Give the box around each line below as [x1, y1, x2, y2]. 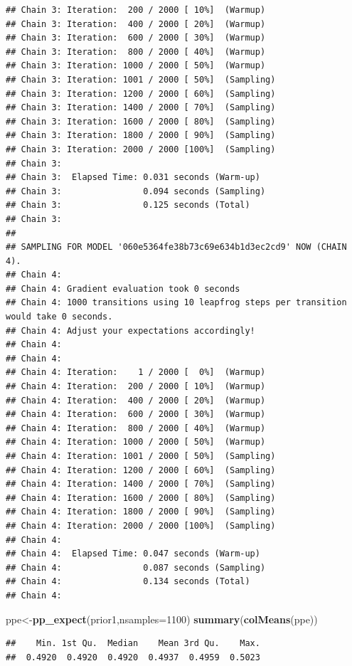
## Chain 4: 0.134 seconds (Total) [6, 576, 250, 587]
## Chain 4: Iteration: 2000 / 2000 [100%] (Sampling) [6, 520, 276, 531]
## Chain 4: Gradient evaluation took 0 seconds [6, 283, 240, 294]
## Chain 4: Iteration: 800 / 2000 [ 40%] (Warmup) [6, 423, 266, 433]
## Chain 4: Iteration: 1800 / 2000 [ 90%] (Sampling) [6, 507, 276, 517]
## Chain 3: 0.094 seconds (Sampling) [6, 186, 266, 196]
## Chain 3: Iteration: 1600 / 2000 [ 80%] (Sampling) [6, 116, 276, 127]
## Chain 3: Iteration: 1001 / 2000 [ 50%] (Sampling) [6, 74, 276, 85]
